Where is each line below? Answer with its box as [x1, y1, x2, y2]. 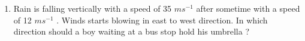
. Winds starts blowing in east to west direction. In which [56, 13, 268, 26]
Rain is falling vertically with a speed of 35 [13, 2, 172, 14]
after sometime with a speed [196, 2, 300, 14]
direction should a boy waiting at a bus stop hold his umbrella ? [13, 25, 249, 37]
